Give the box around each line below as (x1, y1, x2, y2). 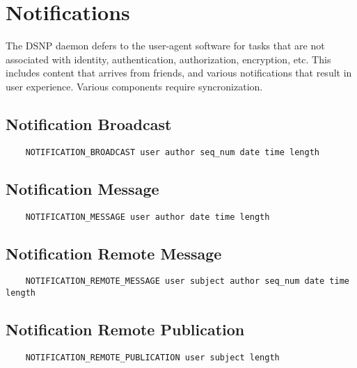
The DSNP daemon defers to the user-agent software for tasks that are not (6, 38, 325, 53)
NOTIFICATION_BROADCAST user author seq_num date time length (25, 147, 320, 157)
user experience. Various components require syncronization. (6, 79, 263, 93)
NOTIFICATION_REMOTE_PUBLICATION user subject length (25, 352, 280, 362)
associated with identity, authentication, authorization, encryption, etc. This (6, 51, 331, 66)
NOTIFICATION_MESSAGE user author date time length (25, 211, 270, 222)
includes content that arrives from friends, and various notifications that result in (6, 65, 352, 80)
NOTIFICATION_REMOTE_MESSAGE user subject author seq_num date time (25, 276, 349, 287)
